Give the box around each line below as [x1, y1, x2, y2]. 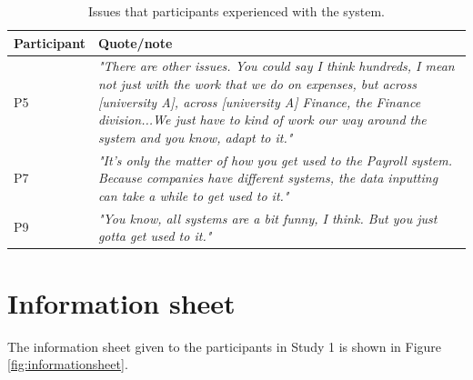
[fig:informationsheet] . [7, 355, 128, 374]
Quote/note [97, 33, 173, 52]
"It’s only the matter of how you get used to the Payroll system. [97, 150, 452, 169]
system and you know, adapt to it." [97, 127, 293, 146]
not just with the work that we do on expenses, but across [97, 75, 417, 94]
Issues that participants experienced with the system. [87, 2, 386, 20]
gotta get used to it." [97, 226, 212, 245]
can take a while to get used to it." [97, 185, 289, 205]
